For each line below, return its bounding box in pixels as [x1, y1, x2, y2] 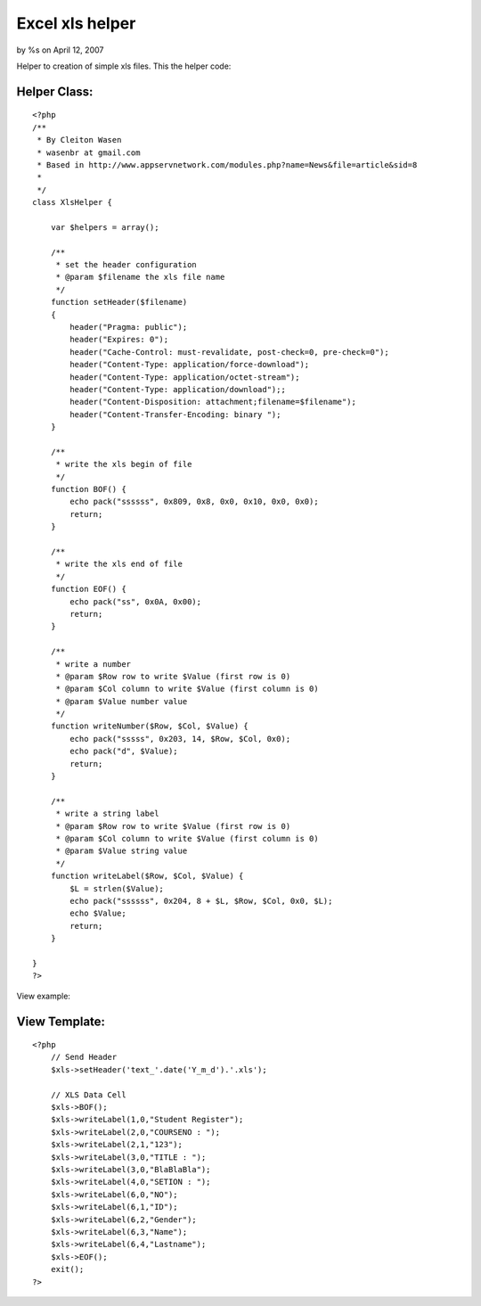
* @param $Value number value [55, 696, 188, 706]
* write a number [55, 659, 132, 669]
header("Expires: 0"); [69, 334, 169, 345]
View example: [16, 990, 71, 1001]
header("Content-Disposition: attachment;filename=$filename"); [69, 397, 356, 407]
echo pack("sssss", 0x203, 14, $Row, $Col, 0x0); [69, 734, 291, 743]
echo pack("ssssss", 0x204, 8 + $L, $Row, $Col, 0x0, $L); [69, 896, 333, 906]
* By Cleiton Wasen [37, 135, 122, 145]
